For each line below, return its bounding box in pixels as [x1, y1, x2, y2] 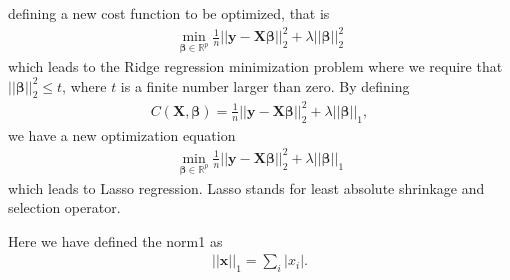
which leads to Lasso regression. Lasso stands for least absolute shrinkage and [8, 177, 485, 198]
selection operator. [8, 197, 121, 218]
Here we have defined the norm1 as [8, 230, 223, 251]
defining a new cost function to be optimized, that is [8, 3, 330, 23]
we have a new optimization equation [8, 124, 236, 145]
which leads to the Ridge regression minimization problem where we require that [8, 55, 503, 76]
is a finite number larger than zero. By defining [120, 75, 410, 96]
